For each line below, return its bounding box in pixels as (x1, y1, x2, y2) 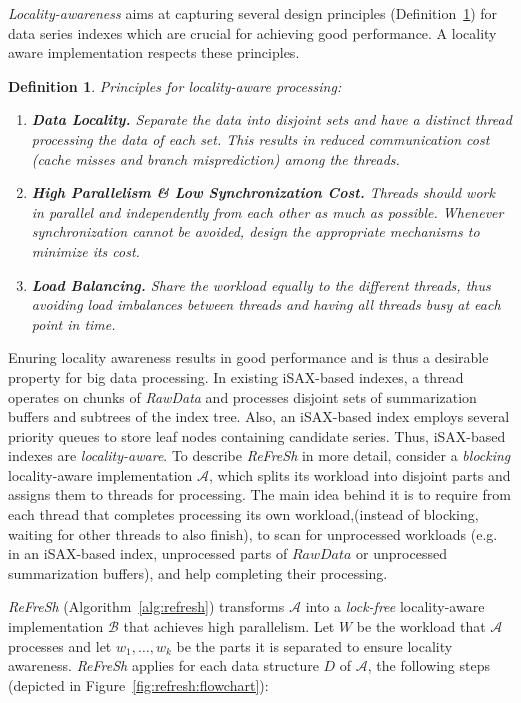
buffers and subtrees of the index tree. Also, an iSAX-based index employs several (8, 406, 510, 427)
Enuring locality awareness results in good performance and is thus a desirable (8, 347, 489, 368)
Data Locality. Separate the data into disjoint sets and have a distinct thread (31, 109, 512, 130)
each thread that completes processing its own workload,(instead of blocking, (8, 504, 479, 525)
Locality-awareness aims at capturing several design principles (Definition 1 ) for (8, 3, 498, 23)
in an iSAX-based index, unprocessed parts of (8, 543, 288, 564)
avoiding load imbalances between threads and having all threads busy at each (31, 294, 501, 315)
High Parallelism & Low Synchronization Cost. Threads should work (31, 182, 495, 203)
